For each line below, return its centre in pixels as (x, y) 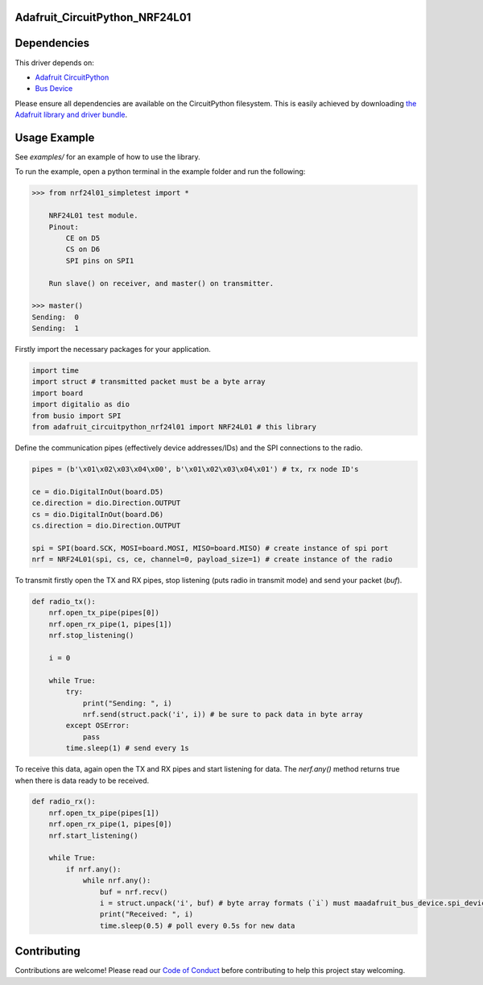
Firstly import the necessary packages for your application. (113, 350)
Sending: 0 (56, 317)
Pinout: (64, 227)
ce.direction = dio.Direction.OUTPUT (106, 503)
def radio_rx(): (64, 802)
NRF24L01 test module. (93, 216)
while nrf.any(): (117, 881)
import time (56, 371)
